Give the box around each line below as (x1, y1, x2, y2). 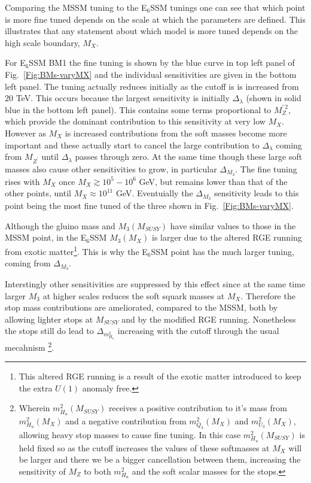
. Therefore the (240, 289, 295, 302)
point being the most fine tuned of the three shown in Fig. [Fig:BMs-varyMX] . (5, 199, 294, 212)
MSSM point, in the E (5, 231, 87, 244)
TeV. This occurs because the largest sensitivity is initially (16, 92, 230, 104)
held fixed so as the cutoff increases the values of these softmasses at (19, 441, 270, 454)
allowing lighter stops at (5, 312, 93, 325)
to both (84, 464, 111, 477)
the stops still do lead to (5, 324, 94, 337)
